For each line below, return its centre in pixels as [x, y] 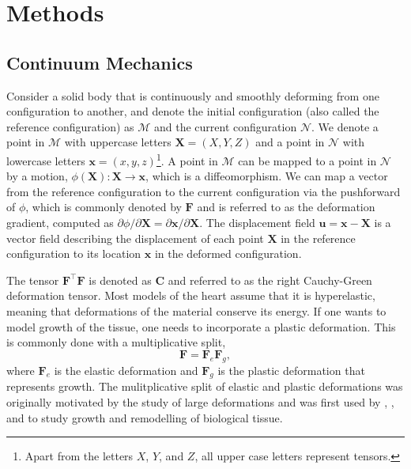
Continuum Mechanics [100, 62]
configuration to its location [74, 253]
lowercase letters [46, 160]
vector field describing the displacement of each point [135, 238]
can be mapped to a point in [307, 160]
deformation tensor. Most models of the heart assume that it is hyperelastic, [191, 295]
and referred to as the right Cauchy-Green [270, 280]
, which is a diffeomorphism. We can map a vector [267, 176]
